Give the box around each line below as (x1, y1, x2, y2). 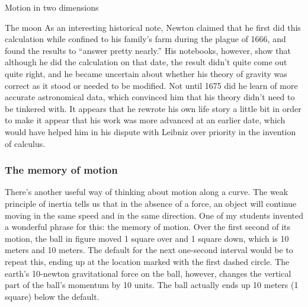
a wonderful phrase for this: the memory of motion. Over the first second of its (5, 220, 291, 233)
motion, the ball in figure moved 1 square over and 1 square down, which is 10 (5, 232, 289, 244)
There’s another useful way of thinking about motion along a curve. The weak (5, 186, 288, 198)
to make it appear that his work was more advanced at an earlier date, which (5, 114, 285, 126)
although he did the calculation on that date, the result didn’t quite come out (5, 56, 287, 68)
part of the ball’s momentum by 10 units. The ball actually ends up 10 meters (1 (5, 279, 299, 291)
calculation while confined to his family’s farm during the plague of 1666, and (5, 33, 286, 45)
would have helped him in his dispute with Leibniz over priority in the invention (5, 125, 296, 137)
